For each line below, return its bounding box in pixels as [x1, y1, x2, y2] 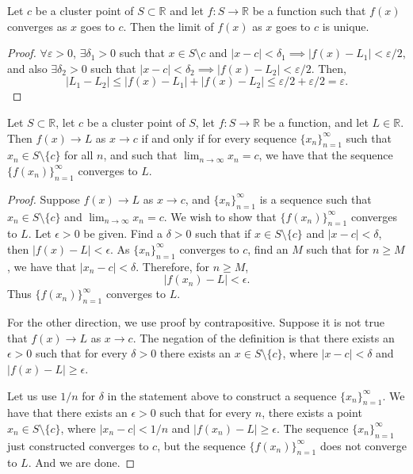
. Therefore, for [136, 258, 209, 274]
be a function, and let [263, 113, 369, 130]
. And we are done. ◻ [28, 454, 136, 471]
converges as [7, 17, 67, 34]
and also [7, 59, 48, 76]
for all [64, 147, 94, 163]
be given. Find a [83, 225, 163, 242]
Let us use [7, 387, 57, 403]
